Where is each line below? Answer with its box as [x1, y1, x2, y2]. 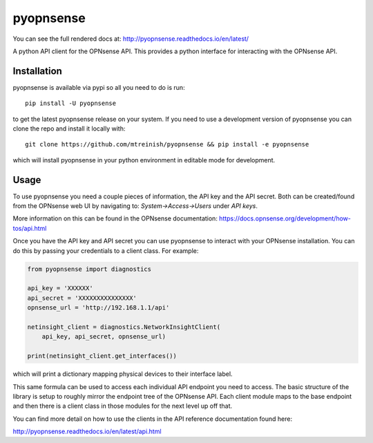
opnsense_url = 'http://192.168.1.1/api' [27, 304, 170, 312]
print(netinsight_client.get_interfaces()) [27, 352, 178, 360]
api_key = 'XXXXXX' [27, 284, 93, 292]
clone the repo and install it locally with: [12, 124, 126, 133]
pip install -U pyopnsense [25, 100, 117, 107]
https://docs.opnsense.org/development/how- [218, 214, 352, 223]
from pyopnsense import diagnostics [27, 265, 152, 273]
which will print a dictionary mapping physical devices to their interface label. [12, 370, 233, 378]
